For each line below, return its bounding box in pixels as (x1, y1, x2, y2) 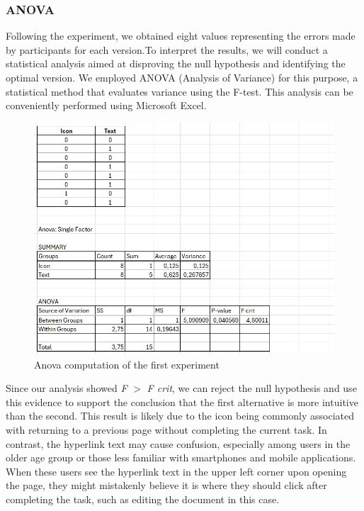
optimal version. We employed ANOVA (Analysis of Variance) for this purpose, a (6, 70, 358, 84)
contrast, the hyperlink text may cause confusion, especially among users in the (6, 436, 351, 451)
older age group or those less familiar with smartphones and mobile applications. (6, 450, 356, 465)
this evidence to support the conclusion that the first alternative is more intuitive (6, 394, 358, 409)
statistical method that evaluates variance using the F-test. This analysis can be (6, 84, 353, 99)
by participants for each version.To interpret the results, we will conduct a (6, 42, 328, 57)
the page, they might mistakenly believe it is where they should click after (6, 478, 327, 493)
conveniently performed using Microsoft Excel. (6, 98, 207, 113)
